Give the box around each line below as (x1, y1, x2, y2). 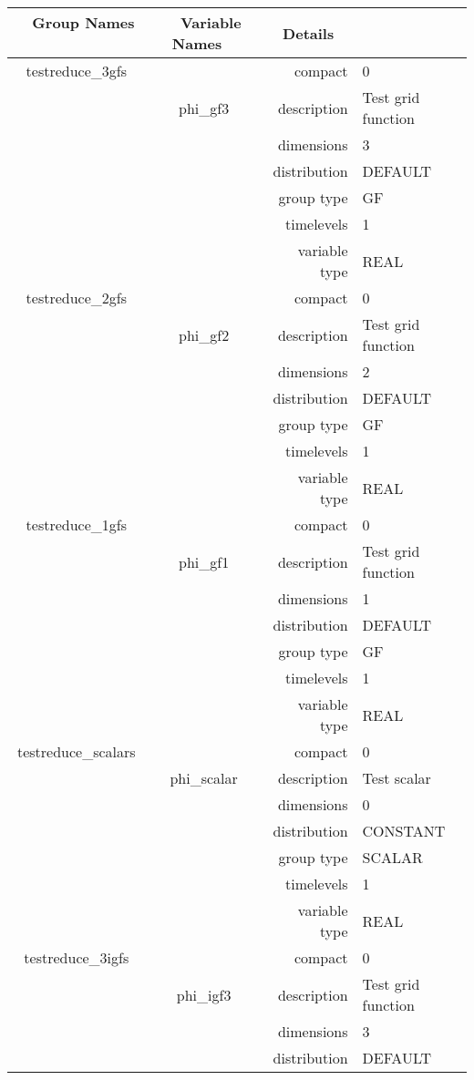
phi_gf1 (179, 550, 230, 572)
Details (283, 22, 335, 44)
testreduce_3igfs (24, 947, 129, 968)
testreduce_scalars (16, 741, 136, 762)
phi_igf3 (176, 983, 232, 1005)
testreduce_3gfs (26, 60, 128, 81)
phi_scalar (170, 767, 238, 788)
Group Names (32, 12, 135, 33)
